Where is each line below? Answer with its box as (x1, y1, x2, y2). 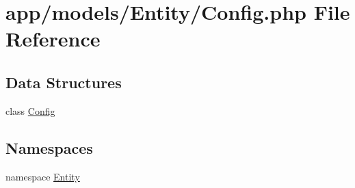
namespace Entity (5, 169, 80, 183)
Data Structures (5, 71, 122, 92)
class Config (5, 103, 55, 118)
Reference (5, 25, 101, 53)
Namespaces (5, 137, 93, 158)
